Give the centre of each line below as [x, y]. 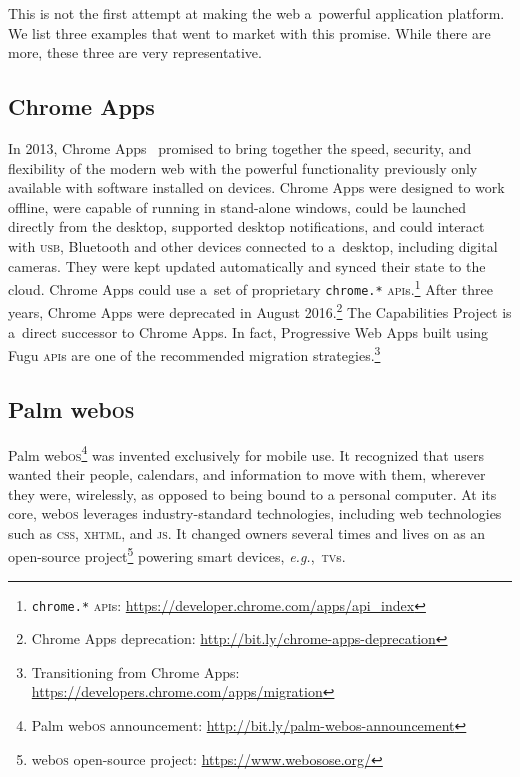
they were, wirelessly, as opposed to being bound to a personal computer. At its [252, 493]
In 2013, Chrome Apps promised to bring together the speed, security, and [240, 147]
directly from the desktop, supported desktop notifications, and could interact [246, 226]
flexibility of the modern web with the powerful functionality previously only [243, 167]
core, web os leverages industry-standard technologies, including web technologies [255, 513]
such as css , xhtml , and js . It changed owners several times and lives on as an [247, 532]
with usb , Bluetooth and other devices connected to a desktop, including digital [253, 245]
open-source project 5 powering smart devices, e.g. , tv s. [177, 555]
